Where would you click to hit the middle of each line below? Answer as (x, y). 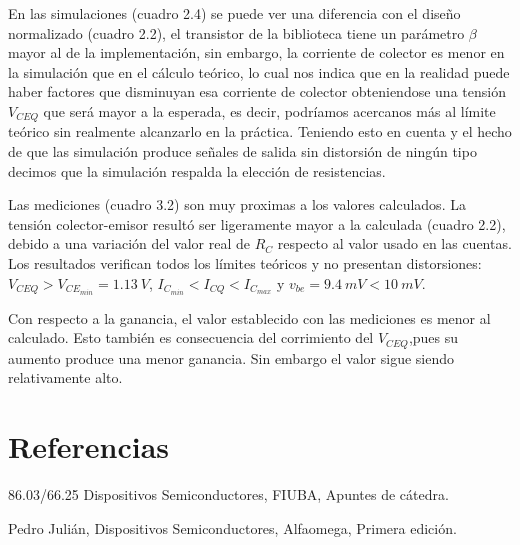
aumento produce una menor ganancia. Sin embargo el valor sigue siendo (231, 357)
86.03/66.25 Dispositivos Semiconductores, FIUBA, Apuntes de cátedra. (228, 494)
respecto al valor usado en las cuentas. (394, 243)
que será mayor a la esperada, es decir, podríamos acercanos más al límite (269, 110)
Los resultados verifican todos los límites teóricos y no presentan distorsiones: (245, 262)
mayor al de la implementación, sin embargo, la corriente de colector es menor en (256, 52)
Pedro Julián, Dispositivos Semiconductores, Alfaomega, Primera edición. (232, 527)
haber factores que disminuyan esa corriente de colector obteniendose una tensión (257, 91)
